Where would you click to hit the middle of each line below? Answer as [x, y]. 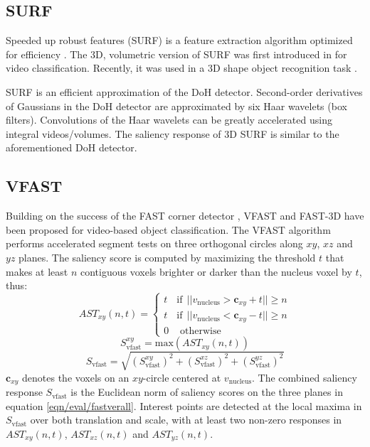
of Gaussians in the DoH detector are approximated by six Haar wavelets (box [176, 106]
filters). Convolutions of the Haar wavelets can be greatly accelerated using [169, 120]
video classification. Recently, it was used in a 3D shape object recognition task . [181, 68]
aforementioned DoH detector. [72, 147]
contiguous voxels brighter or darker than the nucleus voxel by [216, 271]
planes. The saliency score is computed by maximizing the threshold [167, 257]
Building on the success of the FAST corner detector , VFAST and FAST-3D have [185, 216]
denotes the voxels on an [76, 377]
